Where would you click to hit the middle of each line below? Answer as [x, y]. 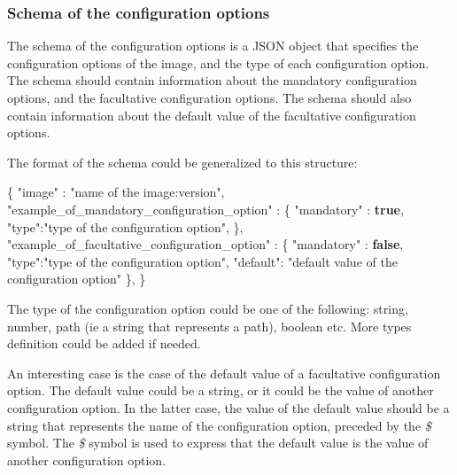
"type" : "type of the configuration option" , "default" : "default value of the [202, 261]
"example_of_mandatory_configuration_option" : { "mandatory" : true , [205, 209]
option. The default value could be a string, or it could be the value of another [221, 390]
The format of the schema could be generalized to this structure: [182, 162]
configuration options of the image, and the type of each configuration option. [218, 62]
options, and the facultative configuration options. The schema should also [209, 97]
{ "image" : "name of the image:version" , [116, 192]
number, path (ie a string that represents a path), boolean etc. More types [209, 326]
